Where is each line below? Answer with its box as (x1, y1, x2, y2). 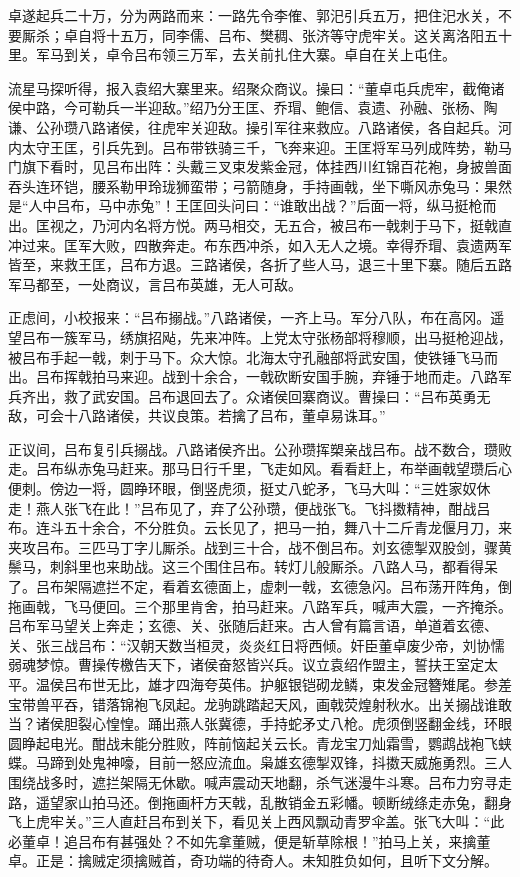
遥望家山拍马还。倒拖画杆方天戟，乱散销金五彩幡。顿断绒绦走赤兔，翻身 (35, 791, 512, 812)
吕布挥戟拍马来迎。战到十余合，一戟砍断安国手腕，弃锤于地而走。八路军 (35, 366, 512, 387)
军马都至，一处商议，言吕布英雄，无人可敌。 (8, 273, 302, 294)
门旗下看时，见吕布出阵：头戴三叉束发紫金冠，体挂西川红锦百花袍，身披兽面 (8, 156, 512, 177)
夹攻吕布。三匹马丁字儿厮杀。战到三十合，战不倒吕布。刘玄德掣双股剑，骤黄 (8, 536, 512, 557)
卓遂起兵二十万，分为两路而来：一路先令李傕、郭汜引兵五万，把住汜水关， (8, 5, 498, 25)
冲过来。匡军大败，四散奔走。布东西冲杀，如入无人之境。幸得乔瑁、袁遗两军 (8, 234, 512, 255)
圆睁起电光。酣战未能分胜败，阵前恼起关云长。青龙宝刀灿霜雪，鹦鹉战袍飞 (8, 732, 498, 753)
